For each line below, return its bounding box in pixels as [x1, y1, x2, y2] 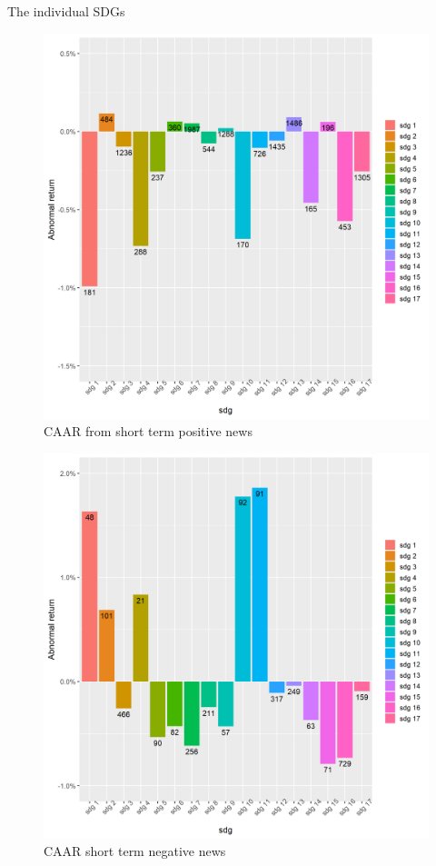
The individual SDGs [7, 2, 125, 20]
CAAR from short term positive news [44, 422, 253, 441]
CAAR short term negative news [44, 841, 226, 861]
